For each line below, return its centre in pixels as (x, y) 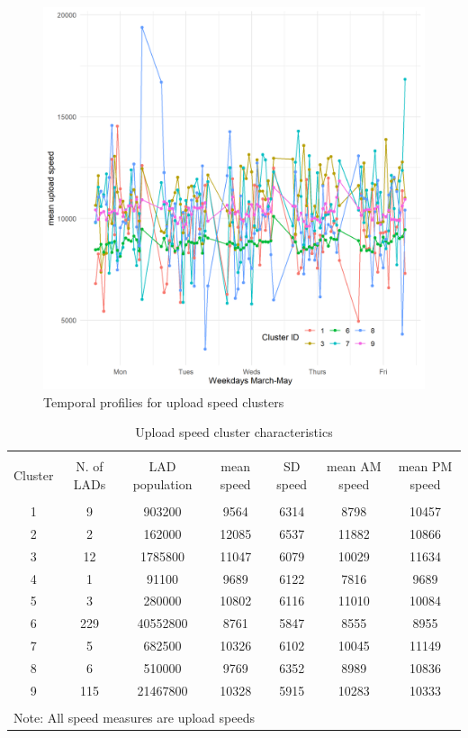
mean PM (425, 466)
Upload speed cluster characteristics (234, 432)
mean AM (354, 466)
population (162, 483)
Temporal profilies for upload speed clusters (164, 401)
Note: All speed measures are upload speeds (134, 717)
